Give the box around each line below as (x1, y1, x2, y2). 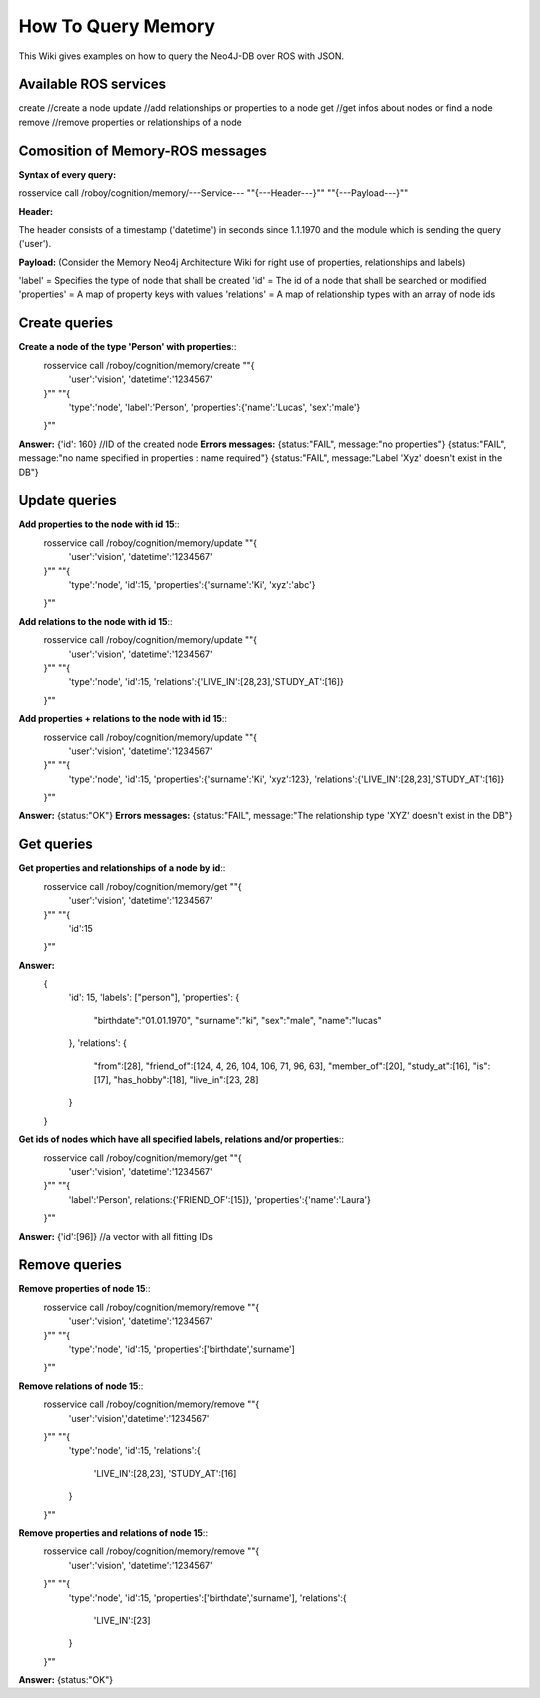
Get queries (18, 836, 94, 853)
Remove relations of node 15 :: (18, 1380, 144, 1392)
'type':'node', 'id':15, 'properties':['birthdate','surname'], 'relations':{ (68, 1591, 347, 1604)
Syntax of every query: (18, 168, 117, 180)
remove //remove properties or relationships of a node (18, 116, 242, 128)
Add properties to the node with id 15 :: (18, 518, 180, 530)
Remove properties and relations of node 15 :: (18, 1526, 209, 1539)
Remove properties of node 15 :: (18, 1283, 151, 1295)
